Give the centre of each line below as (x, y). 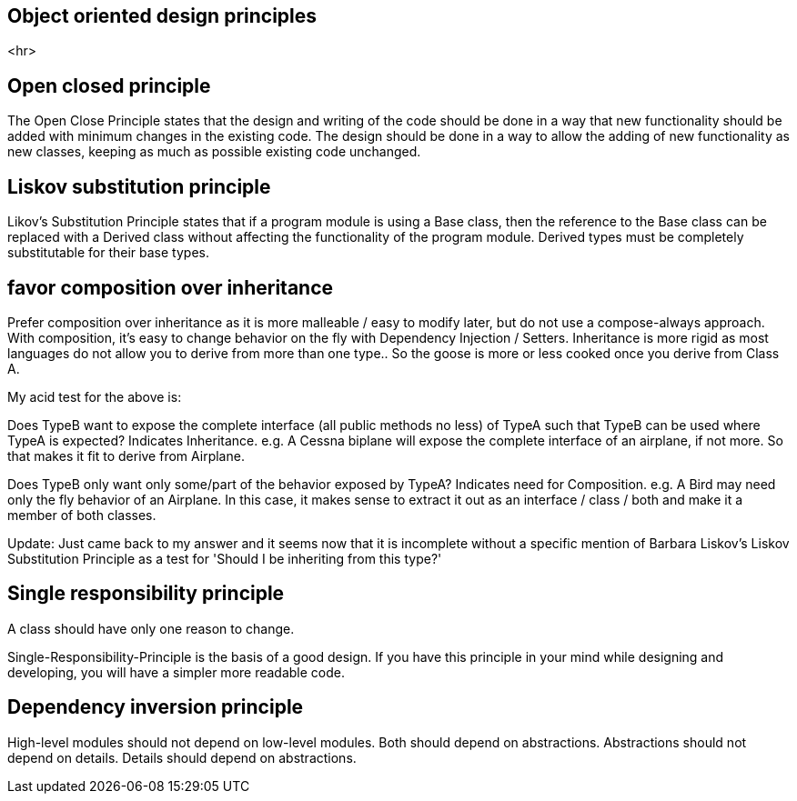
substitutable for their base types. (108, 253)
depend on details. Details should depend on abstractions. (182, 757)
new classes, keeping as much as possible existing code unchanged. (214, 152)
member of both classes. (82, 515)
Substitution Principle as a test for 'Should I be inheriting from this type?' (225, 558)
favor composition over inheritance (171, 287)
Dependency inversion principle (156, 707)
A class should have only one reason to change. (151, 628)
